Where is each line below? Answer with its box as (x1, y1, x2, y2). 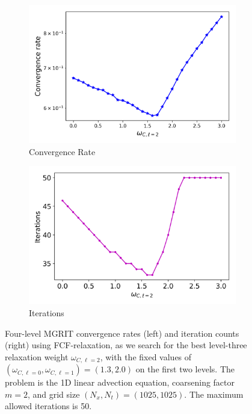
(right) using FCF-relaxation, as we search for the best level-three (5, 339, 247, 351)
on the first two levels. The (135, 363, 235, 375)
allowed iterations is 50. (5, 400, 92, 412)
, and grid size (27, 387, 80, 400)
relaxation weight (5, 350, 69, 363)
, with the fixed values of (100, 350, 192, 363)
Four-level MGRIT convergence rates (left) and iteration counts (5, 326, 239, 339)
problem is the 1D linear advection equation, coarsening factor (5, 376, 235, 389)
